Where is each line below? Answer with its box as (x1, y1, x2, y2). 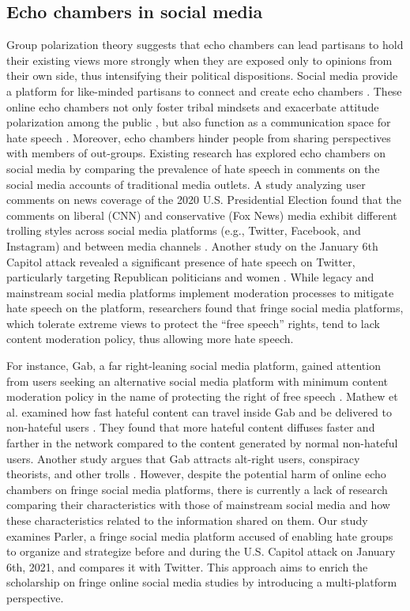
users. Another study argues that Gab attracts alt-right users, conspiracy (6, 450, 360, 466)
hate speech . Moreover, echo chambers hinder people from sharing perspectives (6, 129, 391, 145)
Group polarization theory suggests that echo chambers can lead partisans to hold (6, 36, 404, 53)
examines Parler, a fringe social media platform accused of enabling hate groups (6, 527, 393, 544)
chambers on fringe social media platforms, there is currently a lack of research (6, 481, 388, 497)
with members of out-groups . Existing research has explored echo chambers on (6, 145, 386, 161)
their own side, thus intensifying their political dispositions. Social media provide (6, 67, 398, 84)
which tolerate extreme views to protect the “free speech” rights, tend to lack (6, 315, 380, 331)
